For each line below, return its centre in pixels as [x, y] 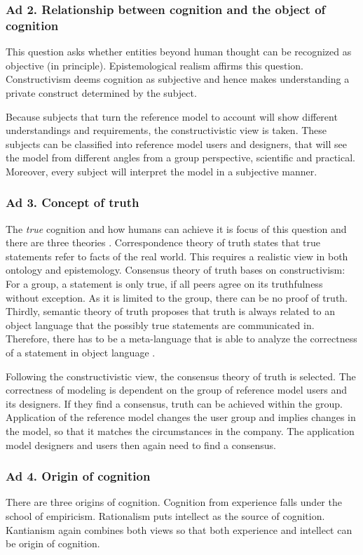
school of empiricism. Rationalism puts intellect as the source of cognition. [165, 516]
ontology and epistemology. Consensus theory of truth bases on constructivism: [176, 270]
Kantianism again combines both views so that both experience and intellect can [179, 529]
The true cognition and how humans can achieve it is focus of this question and [176, 228]
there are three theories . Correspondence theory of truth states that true [163, 242]
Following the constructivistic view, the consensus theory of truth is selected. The [181, 376]
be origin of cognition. [53, 543]
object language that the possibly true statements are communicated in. [160, 325]
